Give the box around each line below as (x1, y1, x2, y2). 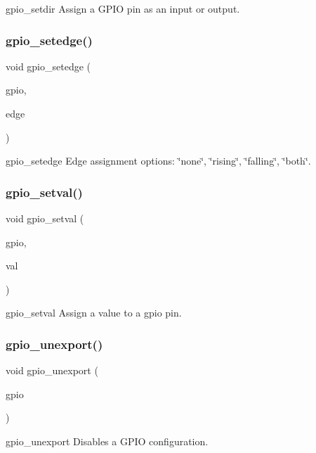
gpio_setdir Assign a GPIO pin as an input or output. (6, 1, 240, 15)
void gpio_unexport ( (6, 363, 98, 378)
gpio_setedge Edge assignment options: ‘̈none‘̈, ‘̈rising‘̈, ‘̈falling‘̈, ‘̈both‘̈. (6, 153, 311, 168)
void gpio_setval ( (6, 211, 84, 225)
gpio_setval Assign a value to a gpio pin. (6, 305, 182, 320)
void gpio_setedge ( (6, 58, 91, 73)
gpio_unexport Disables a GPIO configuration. (6, 433, 209, 448)
